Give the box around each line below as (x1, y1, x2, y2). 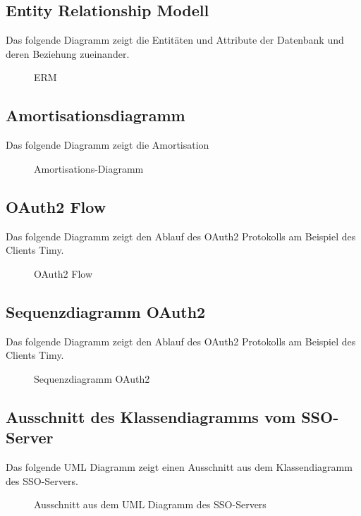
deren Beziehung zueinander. (6, 46, 130, 61)
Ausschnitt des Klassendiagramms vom (6, 405, 296, 427)
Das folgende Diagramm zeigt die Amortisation (6, 137, 209, 152)
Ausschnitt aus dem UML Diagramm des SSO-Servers (34, 497, 267, 512)
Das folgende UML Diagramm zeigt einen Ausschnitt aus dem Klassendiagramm (6, 459, 353, 474)
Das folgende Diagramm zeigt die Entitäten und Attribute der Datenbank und (6, 32, 344, 47)
